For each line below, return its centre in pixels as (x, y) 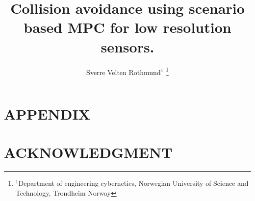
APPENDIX (47, 113)
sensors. (127, 46)
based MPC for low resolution (127, 27)
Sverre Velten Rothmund (124, 72)
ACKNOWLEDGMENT (88, 152)
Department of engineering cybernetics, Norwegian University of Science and (133, 183)
